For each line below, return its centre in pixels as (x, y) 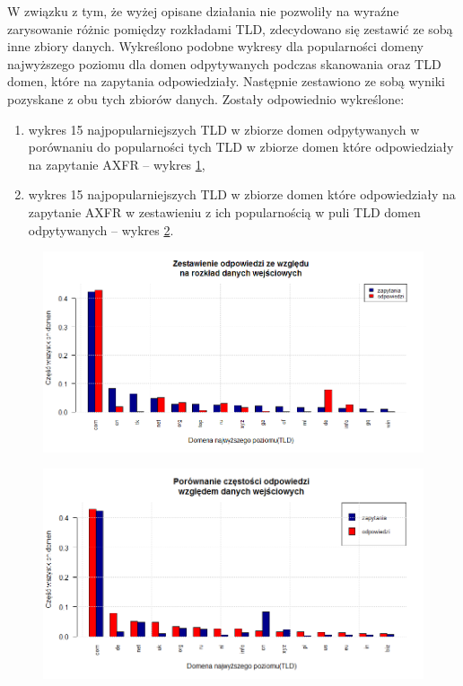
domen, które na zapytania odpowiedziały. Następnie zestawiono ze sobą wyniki (226, 81)
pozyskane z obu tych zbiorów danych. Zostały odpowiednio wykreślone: (206, 98)
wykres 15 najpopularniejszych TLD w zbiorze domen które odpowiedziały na (242, 194)
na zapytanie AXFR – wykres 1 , (117, 164)
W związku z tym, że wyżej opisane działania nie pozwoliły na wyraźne (203, 11)
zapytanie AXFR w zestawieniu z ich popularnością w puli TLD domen (224, 211)
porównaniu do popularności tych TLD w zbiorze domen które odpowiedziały (241, 147)
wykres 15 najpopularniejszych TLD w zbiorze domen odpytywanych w (224, 129)
